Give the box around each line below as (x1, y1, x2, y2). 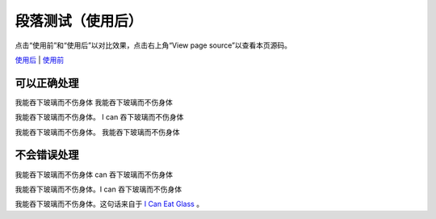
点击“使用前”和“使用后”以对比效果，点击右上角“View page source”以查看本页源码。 (15, 40, 292, 50)
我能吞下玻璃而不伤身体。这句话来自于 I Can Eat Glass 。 (15, 199, 204, 209)
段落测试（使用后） (15, 12, 143, 30)
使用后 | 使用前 (15, 55, 65, 65)
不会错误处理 (15, 148, 79, 162)
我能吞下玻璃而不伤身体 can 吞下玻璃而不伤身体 (15, 170, 174, 179)
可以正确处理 (15, 76, 79, 90)
